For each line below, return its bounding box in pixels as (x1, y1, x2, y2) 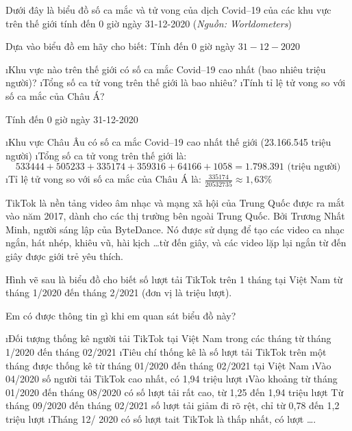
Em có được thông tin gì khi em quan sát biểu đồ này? (5, 308, 236, 322)
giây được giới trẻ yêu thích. (5, 249, 123, 263)
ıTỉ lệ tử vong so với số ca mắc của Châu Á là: (5, 172, 201, 186)
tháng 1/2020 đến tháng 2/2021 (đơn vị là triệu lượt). (5, 285, 232, 300)
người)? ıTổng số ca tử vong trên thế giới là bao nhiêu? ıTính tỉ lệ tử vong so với (5, 75, 346, 90)
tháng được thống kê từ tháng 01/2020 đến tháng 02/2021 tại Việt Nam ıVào (5, 358, 331, 372)
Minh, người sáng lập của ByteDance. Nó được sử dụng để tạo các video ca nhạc (5, 222, 344, 236)
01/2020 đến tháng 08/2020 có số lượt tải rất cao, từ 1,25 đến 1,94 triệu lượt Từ (5, 384, 344, 399)
